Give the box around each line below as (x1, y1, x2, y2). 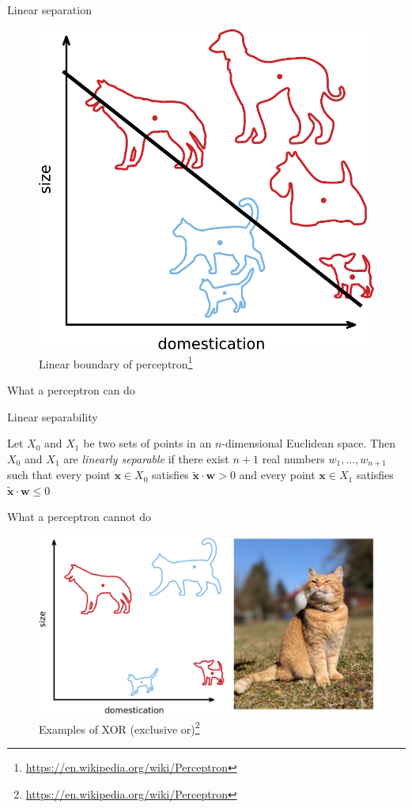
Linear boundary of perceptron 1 (39, 353, 193, 372)
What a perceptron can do (7, 382, 135, 398)
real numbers (262, 450, 325, 466)
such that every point (7, 466, 111, 483)
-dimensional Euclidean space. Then (221, 435, 395, 451)
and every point (239, 466, 316, 483)
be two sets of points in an (83, 435, 212, 451)
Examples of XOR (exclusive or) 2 (39, 718, 200, 737)
